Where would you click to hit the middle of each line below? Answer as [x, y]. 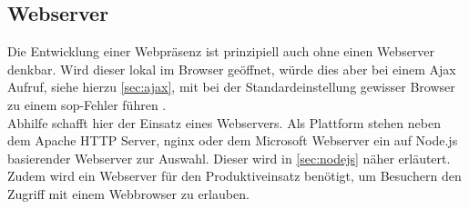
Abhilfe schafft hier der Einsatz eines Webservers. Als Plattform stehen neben [224, 122]
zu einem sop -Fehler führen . [87, 104]
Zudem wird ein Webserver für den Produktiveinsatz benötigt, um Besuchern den [234, 176]
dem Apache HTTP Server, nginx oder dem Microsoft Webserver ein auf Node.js [233, 140]
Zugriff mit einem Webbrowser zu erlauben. [128, 193]
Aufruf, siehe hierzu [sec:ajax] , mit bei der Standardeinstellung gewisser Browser [231, 87]
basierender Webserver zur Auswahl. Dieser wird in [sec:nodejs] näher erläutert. [229, 158]
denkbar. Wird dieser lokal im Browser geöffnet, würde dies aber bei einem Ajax [232, 69]
